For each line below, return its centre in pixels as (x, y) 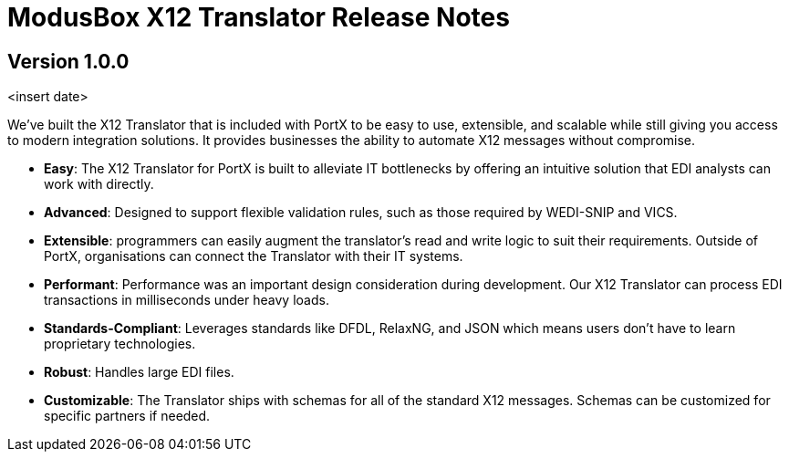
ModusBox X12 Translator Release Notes (259, 17)
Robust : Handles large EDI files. (139, 372)
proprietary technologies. (120, 344)
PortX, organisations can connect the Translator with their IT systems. (254, 256)
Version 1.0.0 (68, 61)
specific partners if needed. (127, 416)
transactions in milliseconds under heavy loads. (187, 300)
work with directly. (99, 184)
